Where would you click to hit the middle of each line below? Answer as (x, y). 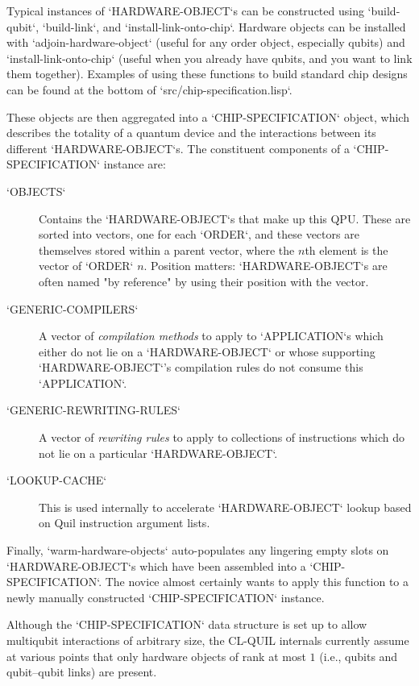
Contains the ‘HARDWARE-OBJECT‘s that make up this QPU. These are (225, 218)
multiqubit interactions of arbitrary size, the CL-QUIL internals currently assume (208, 640)
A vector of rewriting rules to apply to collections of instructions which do (222, 437)
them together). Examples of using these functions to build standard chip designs (207, 74)
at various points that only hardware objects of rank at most (156, 656)
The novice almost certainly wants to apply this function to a (257, 582)
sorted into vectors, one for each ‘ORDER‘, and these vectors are (199, 234)
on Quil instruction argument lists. (124, 523)
